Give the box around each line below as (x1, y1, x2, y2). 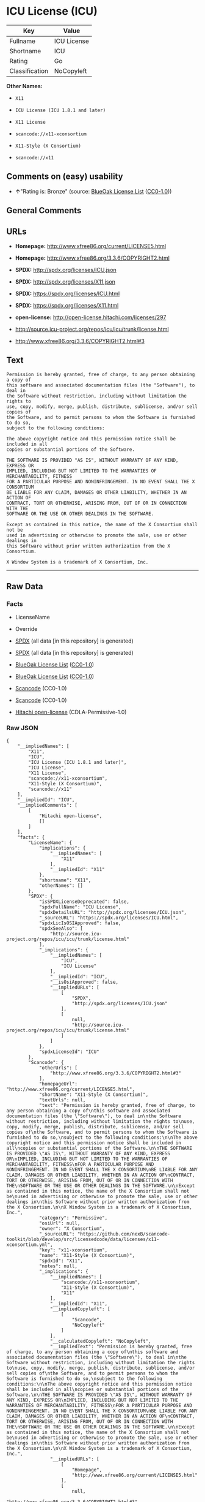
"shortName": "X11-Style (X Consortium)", (38, 1092, 149, 1098)
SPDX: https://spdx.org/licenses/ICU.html (15, 290, 120, 297)
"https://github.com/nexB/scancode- (77, 1231, 171, 1237)
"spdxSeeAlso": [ (38, 925, 84, 932)
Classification (9, 66, 49, 75)
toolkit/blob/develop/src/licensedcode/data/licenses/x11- (6, 1236, 160, 1242)
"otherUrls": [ (38, 1065, 78, 1071)
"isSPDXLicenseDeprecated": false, (38, 899, 130, 905)
